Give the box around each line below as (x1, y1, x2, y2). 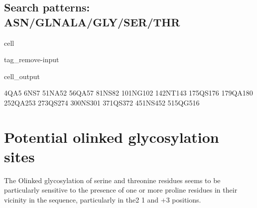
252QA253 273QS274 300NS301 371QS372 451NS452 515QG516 (4, 97, 200, 107)
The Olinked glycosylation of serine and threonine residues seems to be (4, 175, 221, 185)
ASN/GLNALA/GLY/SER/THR (4, 14, 180, 29)
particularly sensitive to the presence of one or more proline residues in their (4, 185, 238, 195)
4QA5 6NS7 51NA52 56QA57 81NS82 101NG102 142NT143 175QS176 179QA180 (4, 88, 253, 98)
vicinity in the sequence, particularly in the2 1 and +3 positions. (4, 195, 201, 205)
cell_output (4, 71, 40, 81)
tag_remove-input (4, 54, 59, 65)
